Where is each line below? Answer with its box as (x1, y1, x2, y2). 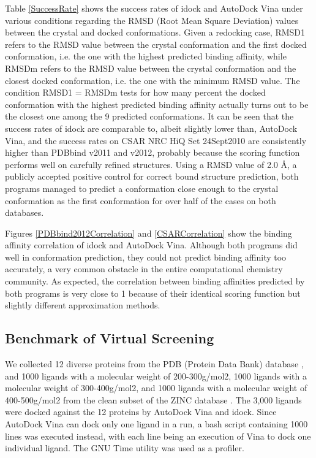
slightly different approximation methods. (5, 299, 160, 311)
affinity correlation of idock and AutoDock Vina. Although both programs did (5, 239, 298, 251)
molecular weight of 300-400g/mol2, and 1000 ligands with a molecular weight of (5, 381, 307, 394)
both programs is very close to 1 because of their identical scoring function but (5, 286, 301, 299)
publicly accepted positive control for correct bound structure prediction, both (5, 170, 299, 183)
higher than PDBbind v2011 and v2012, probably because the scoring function (5, 146, 300, 159)
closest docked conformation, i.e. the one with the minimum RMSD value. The (5, 74, 300, 86)
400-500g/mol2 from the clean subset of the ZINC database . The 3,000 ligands (5, 393, 302, 406)
